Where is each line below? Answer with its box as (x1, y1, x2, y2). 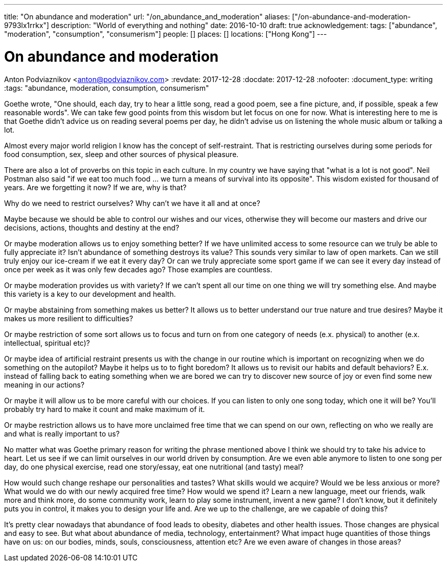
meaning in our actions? (4, 380, 85, 389)
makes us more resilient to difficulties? (4, 314, 133, 323)
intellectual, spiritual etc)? (4, 338, 90, 347)
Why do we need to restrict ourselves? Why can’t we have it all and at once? (4, 198, 260, 208)
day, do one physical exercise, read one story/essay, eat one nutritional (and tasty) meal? (4, 462, 304, 471)
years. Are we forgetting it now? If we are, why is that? (4, 183, 187, 192)
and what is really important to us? (4, 429, 120, 438)
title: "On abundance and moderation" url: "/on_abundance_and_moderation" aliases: (4, 12, 290, 21)
